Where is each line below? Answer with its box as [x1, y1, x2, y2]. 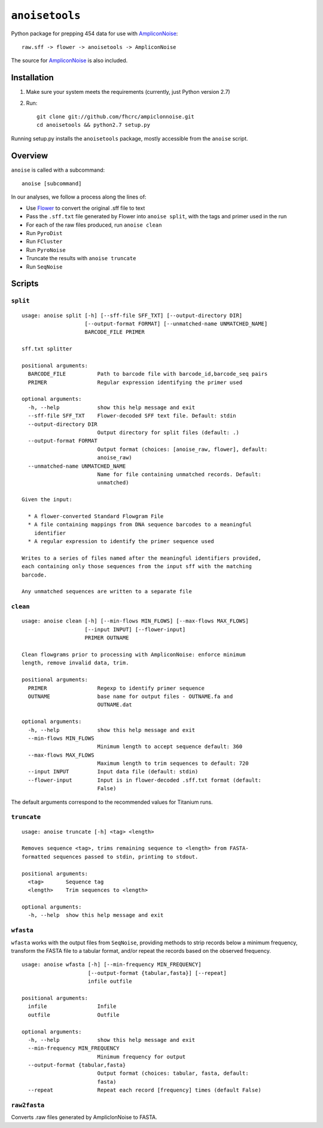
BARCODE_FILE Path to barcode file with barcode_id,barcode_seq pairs [28, 371, 268, 377]
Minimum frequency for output [97, 1053, 186, 1060]
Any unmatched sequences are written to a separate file [22, 588, 193, 595]
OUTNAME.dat [97, 702, 133, 708]
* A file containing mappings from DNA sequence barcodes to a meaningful [28, 521, 252, 528]
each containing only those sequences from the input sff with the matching [22, 563, 252, 570]
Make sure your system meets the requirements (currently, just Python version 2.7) [26, 89, 230, 96]
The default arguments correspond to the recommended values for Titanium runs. [11, 798, 213, 806]
